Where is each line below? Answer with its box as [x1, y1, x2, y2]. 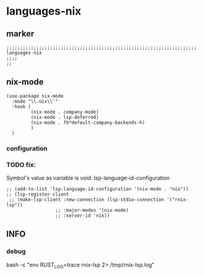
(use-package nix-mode [6, 93, 64, 99]
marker [6, 29, 35, 39]
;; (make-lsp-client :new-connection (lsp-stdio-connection [8, 197, 165, 203]
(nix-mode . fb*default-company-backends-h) [30, 120, 146, 126]
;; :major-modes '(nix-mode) [55, 208, 129, 214]
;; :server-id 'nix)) [55, 212, 110, 219]
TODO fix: [6, 160, 36, 169]
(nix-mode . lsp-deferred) [30, 114, 99, 120]
